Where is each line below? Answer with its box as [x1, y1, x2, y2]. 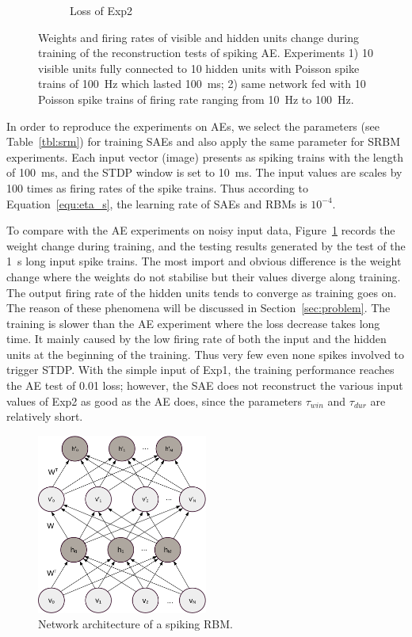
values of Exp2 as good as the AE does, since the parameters [6, 392, 303, 409]
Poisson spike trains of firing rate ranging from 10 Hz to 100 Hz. [38, 90, 354, 107]
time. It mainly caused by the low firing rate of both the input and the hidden [6, 330, 387, 347]
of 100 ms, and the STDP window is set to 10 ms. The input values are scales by [6, 164, 402, 181]
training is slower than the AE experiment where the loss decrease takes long [6, 315, 380, 331]
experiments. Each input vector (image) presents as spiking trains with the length [6, 148, 403, 165]
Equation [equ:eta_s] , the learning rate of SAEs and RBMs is [6, 195, 307, 212]
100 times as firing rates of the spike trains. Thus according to [6, 179, 308, 196]
